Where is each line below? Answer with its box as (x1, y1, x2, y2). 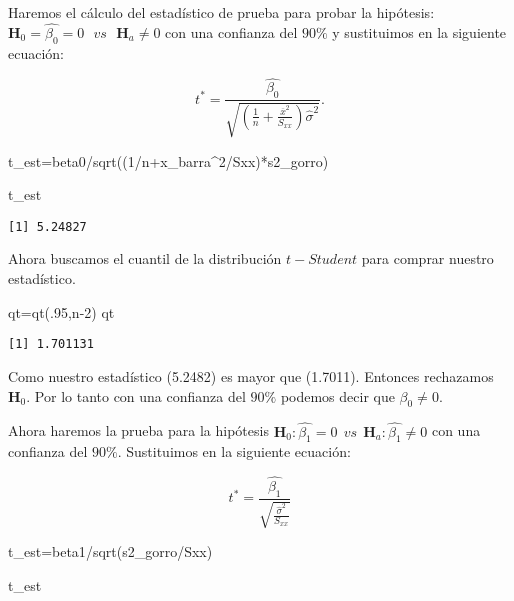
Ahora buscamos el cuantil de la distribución (8, 248, 282, 269)
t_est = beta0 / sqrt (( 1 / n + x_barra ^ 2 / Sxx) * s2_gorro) (8, 150, 329, 171)
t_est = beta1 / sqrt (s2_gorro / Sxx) (8, 541, 213, 562)
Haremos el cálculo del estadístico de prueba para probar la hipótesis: (8, 2, 435, 22)
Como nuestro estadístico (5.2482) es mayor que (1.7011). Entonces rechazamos (8, 365, 494, 386)
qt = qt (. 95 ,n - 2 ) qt (8, 301, 115, 322)
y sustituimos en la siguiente (332, 21, 507, 42)
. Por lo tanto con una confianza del (26, 385, 246, 406)
